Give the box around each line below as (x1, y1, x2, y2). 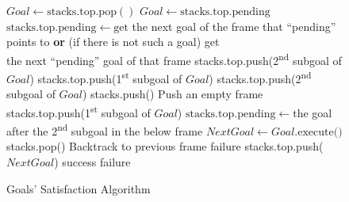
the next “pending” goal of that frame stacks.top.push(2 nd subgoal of (6, 49, 342, 68)
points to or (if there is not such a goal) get (6, 33, 220, 50)
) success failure (54, 153, 131, 170)
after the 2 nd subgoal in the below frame (6, 120, 203, 139)
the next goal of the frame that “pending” (132, 17, 336, 34)
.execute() (294, 126, 343, 138)
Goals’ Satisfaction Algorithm (6, 180, 151, 196)
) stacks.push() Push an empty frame (82, 86, 263, 102)
